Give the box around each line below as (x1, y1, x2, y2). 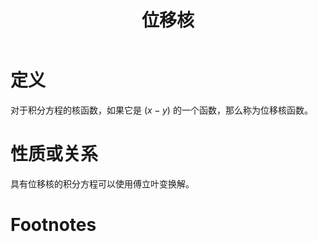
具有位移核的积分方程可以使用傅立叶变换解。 (10, 177, 195, 190)
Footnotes (10, 214, 97, 236)
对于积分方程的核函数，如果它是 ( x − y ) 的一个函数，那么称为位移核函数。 (10, 104, 313, 116)
